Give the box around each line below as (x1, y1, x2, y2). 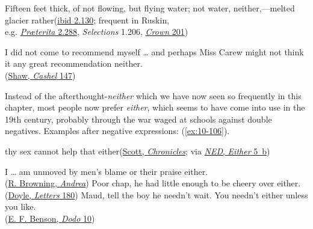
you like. (5, 200, 36, 213)
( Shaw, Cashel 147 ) (5, 69, 76, 81)
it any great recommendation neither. (5, 57, 143, 70)
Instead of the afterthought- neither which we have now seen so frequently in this (5, 89, 302, 102)
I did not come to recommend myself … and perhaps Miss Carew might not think (5, 45, 304, 58)
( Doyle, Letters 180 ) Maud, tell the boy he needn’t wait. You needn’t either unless (5, 188, 308, 201)
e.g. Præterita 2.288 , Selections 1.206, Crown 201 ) (5, 25, 188, 38)
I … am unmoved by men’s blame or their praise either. (5, 165, 208, 177)
